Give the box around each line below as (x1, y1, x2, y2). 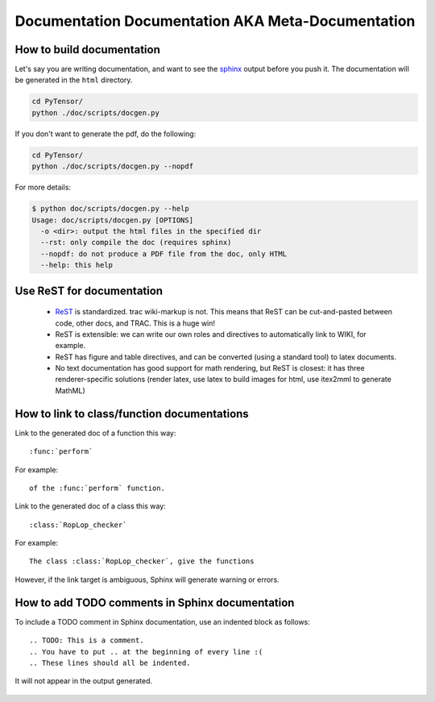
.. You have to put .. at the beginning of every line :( (29, 647, 263, 656)
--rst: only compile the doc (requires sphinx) (40, 238, 232, 247)
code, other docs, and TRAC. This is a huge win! (55, 318, 216, 328)
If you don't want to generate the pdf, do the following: (14, 129, 197, 139)
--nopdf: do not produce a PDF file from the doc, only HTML (40, 249, 288, 258)
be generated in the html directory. (14, 75, 133, 85)
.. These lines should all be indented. (29, 658, 191, 667)
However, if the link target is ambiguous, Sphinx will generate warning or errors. (14, 575, 280, 584)
